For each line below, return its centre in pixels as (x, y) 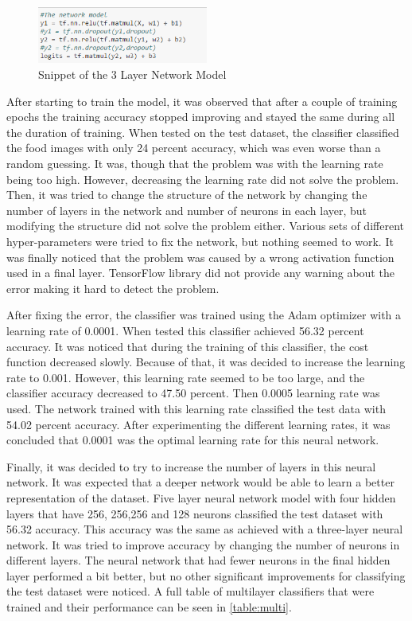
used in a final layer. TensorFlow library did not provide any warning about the (200, 273)
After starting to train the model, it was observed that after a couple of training (202, 101)
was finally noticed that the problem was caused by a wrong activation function (200, 257)
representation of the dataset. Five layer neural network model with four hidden (201, 497)
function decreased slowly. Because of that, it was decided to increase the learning (206, 362)
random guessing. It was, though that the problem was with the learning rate (195, 164)
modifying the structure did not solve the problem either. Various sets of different (205, 226)
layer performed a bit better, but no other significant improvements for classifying (206, 575)
